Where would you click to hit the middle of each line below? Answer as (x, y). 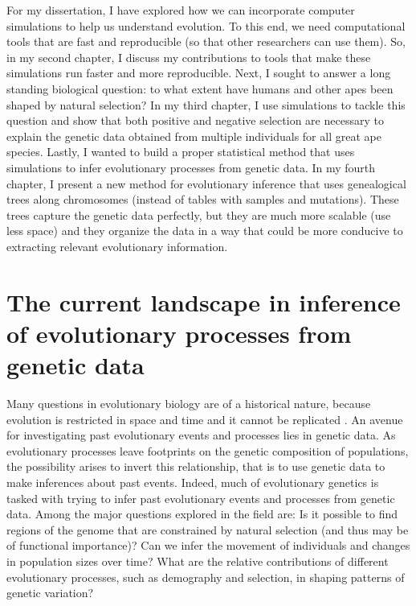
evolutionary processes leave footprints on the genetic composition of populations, (208, 450)
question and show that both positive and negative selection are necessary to (195, 120)
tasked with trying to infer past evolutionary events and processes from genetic (201, 498)
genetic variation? (50, 593)
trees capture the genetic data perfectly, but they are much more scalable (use (199, 214)
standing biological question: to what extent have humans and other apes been (200, 88)
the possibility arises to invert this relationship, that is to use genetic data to (196, 466)
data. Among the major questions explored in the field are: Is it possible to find (202, 514)
